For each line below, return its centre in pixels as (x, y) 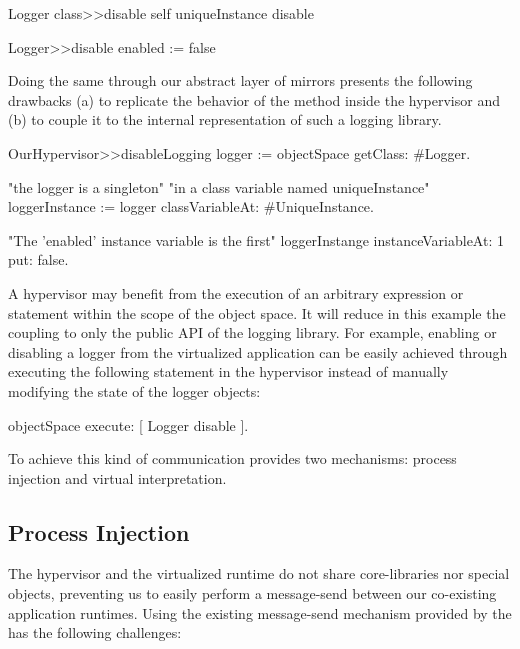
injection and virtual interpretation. (117, 477)
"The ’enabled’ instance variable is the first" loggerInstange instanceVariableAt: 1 (256, 239)
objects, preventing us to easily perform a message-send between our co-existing (252, 593)
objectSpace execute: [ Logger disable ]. (128, 424)
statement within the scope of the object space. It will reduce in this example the (257, 312)
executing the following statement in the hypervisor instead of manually (228, 371)
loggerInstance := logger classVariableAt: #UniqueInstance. (191, 206)
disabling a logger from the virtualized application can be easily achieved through (258, 351)
